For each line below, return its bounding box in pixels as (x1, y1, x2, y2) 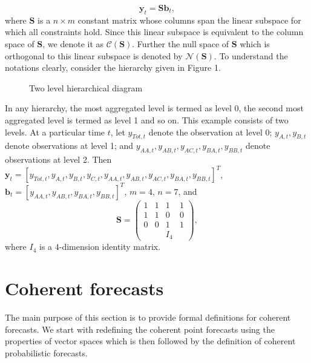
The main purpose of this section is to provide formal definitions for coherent (5, 311, 291, 324)
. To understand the (214, 49, 288, 62)
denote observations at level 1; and (5, 139, 134, 152)
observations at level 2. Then (5, 153, 112, 166)
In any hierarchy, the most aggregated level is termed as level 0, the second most (5, 102, 304, 114)
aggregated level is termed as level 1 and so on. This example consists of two (5, 113, 289, 126)
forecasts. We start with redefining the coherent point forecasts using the (5, 322, 275, 335)
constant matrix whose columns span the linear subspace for (77, 13, 301, 26)
